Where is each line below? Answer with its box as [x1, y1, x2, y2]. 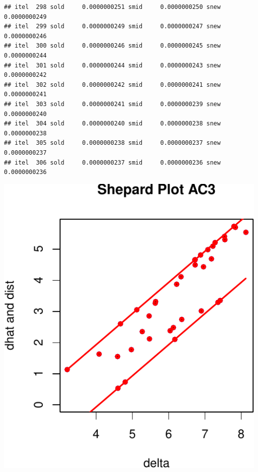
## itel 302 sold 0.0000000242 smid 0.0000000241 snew [4, 81, 221, 88]
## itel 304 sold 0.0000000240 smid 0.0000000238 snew [4, 120, 221, 127]
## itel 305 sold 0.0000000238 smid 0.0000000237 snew [4, 139, 221, 147]
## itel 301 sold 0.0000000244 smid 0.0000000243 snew [4, 61, 221, 69]
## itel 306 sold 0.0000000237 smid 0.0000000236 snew [4, 159, 221, 166]
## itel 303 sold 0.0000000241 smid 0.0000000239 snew [4, 100, 221, 108]
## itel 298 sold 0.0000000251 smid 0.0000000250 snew [4, 3, 221, 10]
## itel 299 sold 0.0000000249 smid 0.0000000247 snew [4, 23, 221, 30]
